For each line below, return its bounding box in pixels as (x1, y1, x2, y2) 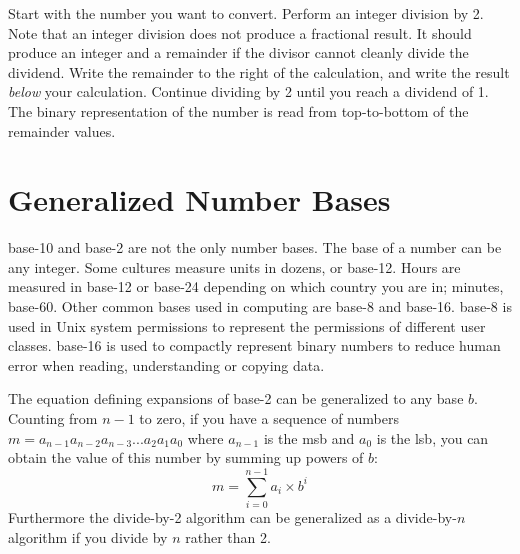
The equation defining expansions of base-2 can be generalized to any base (8, 388, 464, 409)
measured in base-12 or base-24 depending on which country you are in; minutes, (8, 276, 504, 297)
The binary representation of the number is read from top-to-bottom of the (8, 100, 469, 121)
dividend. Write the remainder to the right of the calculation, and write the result (8, 61, 510, 82)
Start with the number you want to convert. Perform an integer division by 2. (8, 3, 484, 23)
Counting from (8, 408, 98, 429)
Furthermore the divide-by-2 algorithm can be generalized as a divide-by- (8, 506, 457, 527)
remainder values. (8, 120, 116, 141)
